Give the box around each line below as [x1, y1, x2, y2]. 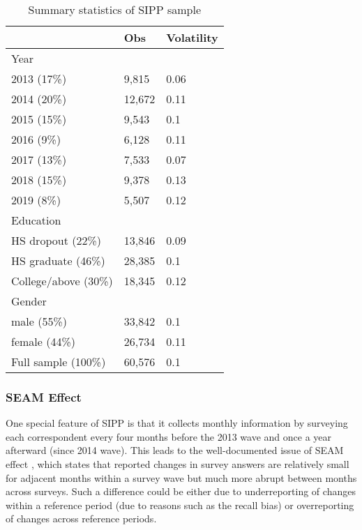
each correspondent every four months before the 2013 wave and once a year [6, 429, 332, 444]
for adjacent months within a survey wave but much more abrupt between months [6, 470, 357, 485]
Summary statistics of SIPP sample [28, 1, 202, 17]
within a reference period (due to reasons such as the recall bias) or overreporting [6, 497, 354, 512]
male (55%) [11, 313, 67, 329]
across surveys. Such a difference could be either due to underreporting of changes [6, 484, 356, 499]
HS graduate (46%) [11, 252, 105, 268]
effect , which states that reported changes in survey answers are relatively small [6, 457, 349, 471]
